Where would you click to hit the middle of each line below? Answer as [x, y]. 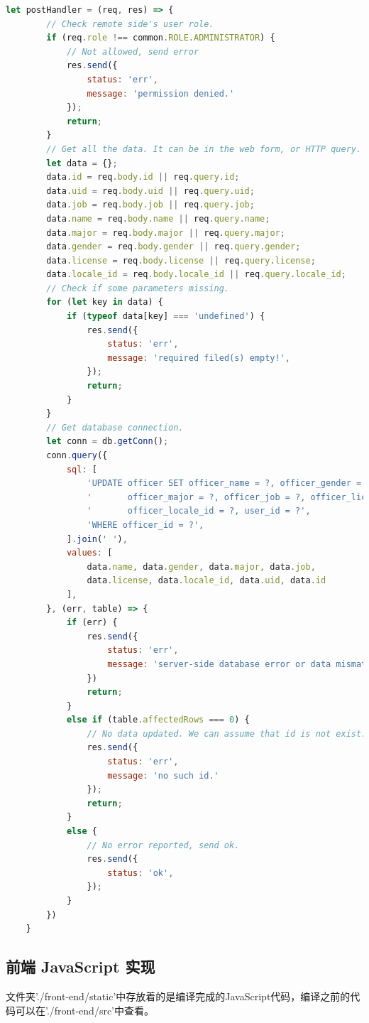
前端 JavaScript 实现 [81, 967]
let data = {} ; [82, 163]
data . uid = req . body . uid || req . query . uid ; [150, 191]
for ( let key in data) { [105, 302]
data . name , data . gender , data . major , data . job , [201, 567]
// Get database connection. [115, 427]
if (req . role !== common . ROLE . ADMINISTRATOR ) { [161, 38]
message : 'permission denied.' [161, 93]
